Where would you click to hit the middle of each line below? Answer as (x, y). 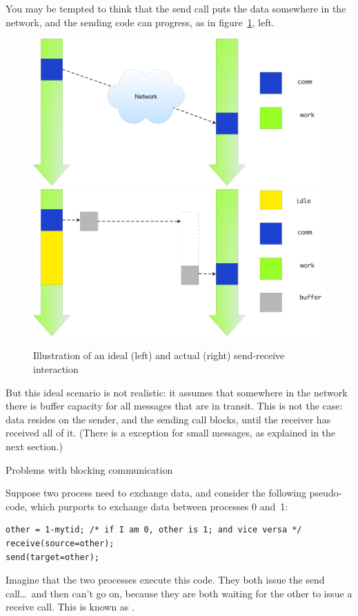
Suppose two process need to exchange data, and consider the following (156, 493)
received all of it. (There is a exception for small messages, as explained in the (171, 433)
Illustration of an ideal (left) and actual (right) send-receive (159, 355)
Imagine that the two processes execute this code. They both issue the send (165, 580)
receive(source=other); (60, 543)
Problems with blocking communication (89, 469)
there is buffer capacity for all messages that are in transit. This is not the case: (174, 406)
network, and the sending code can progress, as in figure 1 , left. (140, 22)
